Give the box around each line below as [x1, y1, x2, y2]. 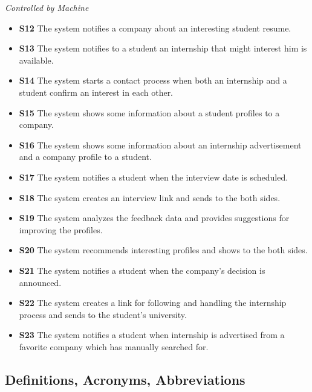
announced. [19, 276, 62, 288]
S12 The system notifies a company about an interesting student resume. [19, 21, 291, 34]
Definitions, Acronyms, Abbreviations [5, 370, 245, 388]
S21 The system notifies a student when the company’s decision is [19, 264, 265, 276]
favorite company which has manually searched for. [19, 340, 209, 353]
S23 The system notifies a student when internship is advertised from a [19, 328, 285, 341]
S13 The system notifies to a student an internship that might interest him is [19, 42, 307, 55]
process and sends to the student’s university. [19, 308, 187, 321]
